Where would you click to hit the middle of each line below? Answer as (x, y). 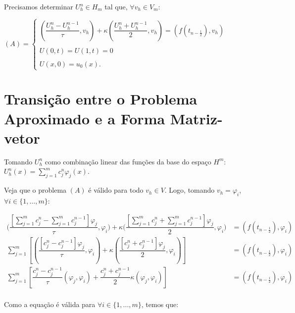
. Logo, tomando (190, 190)
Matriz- (196, 118)
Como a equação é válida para (50, 304)
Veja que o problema (35, 190)
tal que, (116, 6)
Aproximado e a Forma (85, 118)
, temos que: (160, 304)
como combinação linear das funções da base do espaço (128, 161)
